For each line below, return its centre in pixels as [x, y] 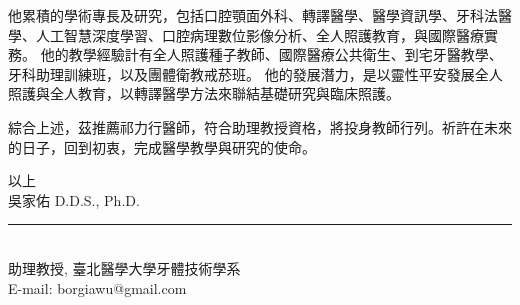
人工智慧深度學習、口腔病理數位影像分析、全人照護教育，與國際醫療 [259, 34]
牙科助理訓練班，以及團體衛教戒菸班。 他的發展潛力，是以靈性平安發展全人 [255, 73]
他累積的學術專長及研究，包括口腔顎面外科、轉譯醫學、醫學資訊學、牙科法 [253, 15]
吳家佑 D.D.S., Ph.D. [74, 199]
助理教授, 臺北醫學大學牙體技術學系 [124, 267]
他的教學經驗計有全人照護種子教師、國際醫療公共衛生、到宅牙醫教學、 [271, 54]
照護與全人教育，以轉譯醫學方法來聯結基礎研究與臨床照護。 [204, 93]
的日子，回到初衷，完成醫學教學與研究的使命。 [162, 146]
